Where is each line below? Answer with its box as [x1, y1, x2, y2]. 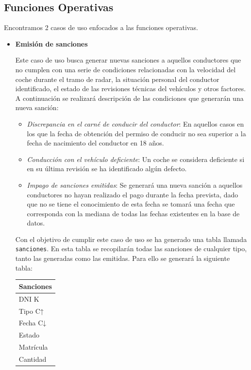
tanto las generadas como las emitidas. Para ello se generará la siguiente [15, 253, 230, 263]
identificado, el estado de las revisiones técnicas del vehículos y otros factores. [15, 83, 246, 94]
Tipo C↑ [18, 306, 44, 316]
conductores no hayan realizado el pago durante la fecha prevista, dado [27, 189, 238, 199]
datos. [27, 218, 45, 228]
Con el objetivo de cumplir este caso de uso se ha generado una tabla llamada [15, 234, 247, 244]
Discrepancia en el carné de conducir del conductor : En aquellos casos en [27, 118, 244, 129]
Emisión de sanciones [15, 38, 88, 48]
